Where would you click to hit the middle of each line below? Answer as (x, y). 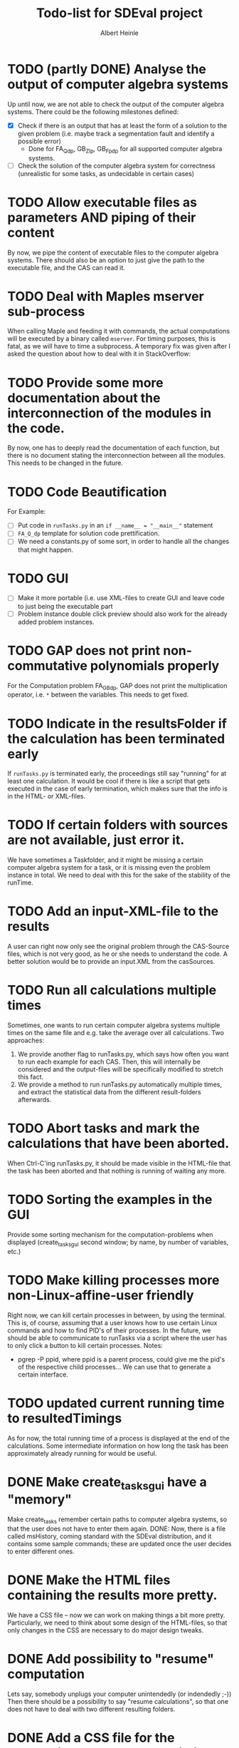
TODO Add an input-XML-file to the (113, 911)
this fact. (31, 1077)
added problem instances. (56, 622)
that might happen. (45, 550)
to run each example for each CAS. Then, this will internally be (109, 1062)
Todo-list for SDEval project (119, 13)
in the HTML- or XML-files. (47, 796)
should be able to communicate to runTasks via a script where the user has (117, 1337)
